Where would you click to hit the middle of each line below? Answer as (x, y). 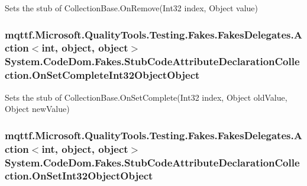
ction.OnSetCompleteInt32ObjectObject (102, 75)
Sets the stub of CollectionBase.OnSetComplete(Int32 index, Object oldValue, (146, 97)
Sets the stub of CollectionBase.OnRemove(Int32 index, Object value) (131, 8)
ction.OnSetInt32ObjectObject (79, 176)
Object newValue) (37, 109)
